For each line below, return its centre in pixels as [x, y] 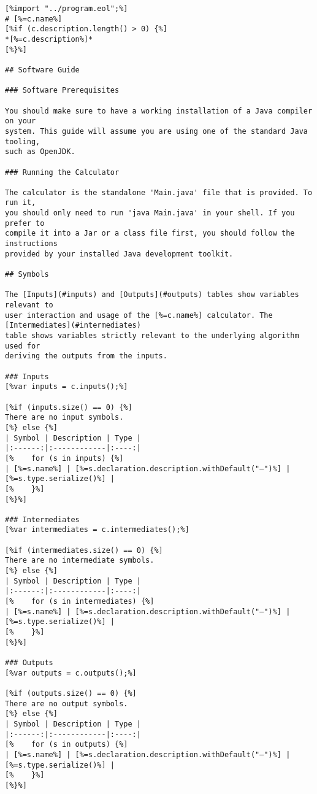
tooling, [23, 141]
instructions [31, 244]
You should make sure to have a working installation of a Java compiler [159, 111]
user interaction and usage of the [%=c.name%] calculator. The [139, 315]
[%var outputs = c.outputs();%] [71, 673]
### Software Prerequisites [62, 91]
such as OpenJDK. [40, 152]
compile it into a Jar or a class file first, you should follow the [150, 233]
